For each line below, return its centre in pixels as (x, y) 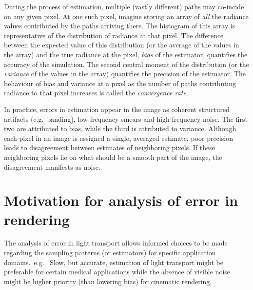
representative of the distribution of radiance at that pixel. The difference (114, 35)
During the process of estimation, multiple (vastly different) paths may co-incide (124, 6)
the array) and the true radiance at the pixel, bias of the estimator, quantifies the (126, 54)
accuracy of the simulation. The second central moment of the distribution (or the (126, 64)
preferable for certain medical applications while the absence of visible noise (117, 272)
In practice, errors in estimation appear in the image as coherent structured (117, 109)
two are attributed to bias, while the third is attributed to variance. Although (120, 128)
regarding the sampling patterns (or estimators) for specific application (110, 252)
